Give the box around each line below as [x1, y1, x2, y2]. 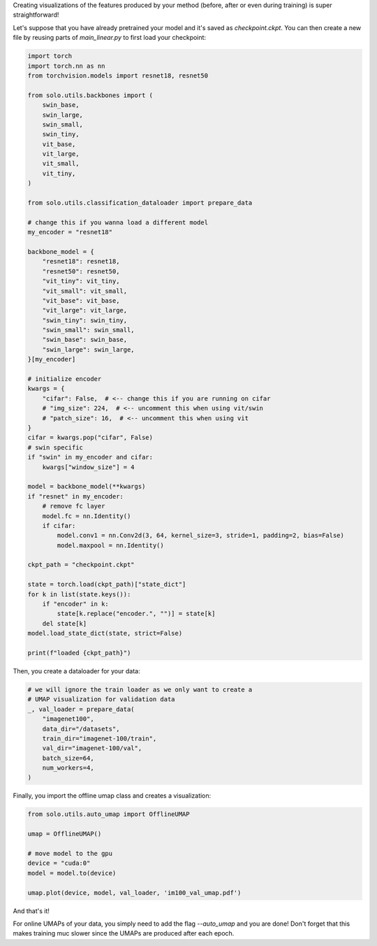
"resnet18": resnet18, [42, 257, 120, 266]
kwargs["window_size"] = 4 [42, 463, 135, 471]
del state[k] [42, 619, 87, 627]
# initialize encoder [27, 375, 102, 383]
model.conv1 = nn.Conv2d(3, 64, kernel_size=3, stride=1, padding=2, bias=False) [57, 531, 345, 540]
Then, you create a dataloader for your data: [13, 666, 140, 675]
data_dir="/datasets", [42, 724, 120, 733]
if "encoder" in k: [42, 600, 110, 608]
